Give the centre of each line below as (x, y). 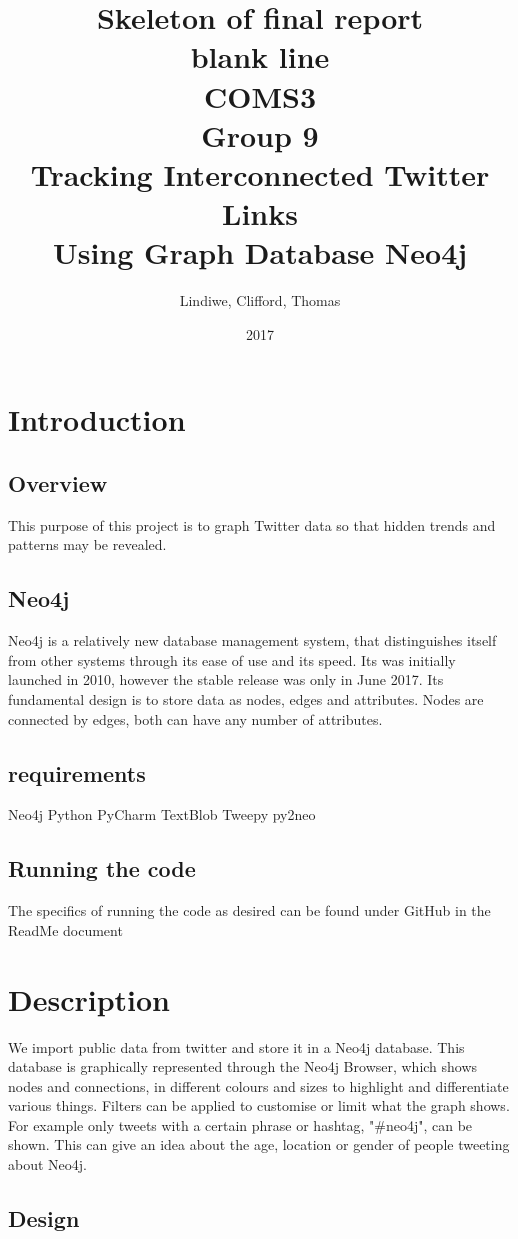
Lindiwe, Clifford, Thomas (260, 300)
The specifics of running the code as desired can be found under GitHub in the (249, 910)
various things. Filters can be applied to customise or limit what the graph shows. (259, 1105)
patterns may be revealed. (87, 544)
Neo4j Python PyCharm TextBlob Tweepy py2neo (162, 814)
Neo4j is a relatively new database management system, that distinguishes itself (252, 640)
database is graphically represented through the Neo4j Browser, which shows (243, 1066)
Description (89, 998)
